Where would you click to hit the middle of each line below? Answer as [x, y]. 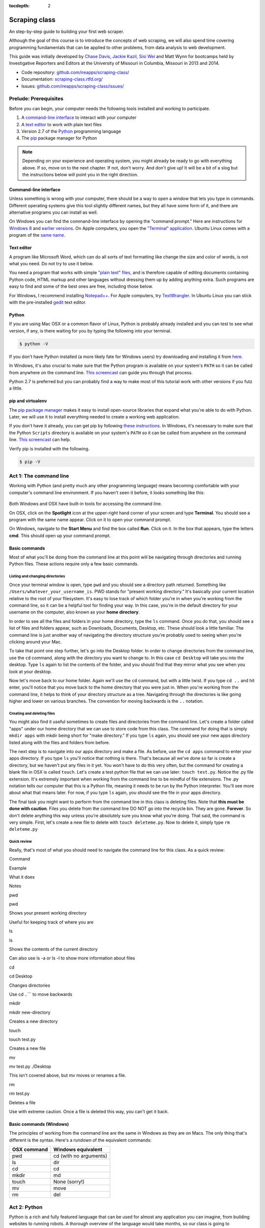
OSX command [30, 1149]
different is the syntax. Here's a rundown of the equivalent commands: [80, 1140]
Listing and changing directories [37, 576]
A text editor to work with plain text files [62, 124]
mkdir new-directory [30, 1012]
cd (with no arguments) [80, 1156]
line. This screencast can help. [40, 440]
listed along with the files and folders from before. [60, 742]
